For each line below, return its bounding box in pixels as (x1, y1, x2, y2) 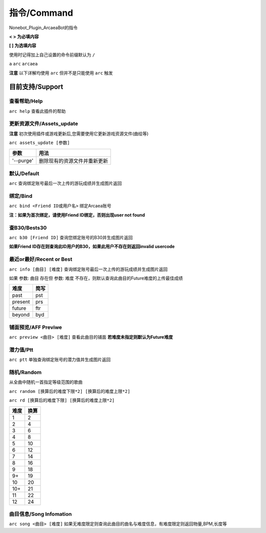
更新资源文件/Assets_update (9, 120, 78, 127)
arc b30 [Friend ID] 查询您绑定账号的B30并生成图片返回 (9, 235, 133, 240)
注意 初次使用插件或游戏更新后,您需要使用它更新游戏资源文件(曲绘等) (9, 131, 149, 137)
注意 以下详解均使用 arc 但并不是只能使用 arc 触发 (9, 70, 113, 76)
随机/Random (9, 369, 42, 376)
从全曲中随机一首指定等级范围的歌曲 (9, 379, 83, 385)
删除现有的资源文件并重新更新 (38, 157, 108, 164)
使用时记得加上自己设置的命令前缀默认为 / (9, 52, 96, 58)
